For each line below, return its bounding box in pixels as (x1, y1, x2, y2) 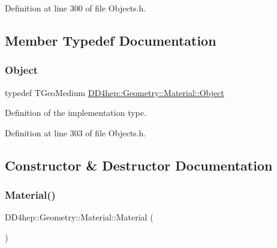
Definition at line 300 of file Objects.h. (5, 2, 146, 14)
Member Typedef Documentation (5, 31, 216, 49)
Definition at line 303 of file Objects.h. (5, 126, 146, 139)
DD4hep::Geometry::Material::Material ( (5, 211, 153, 223)
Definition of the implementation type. (5, 106, 146, 119)
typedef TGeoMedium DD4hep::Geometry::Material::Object (5, 86, 224, 98)
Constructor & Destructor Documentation (5, 156, 273, 174)
